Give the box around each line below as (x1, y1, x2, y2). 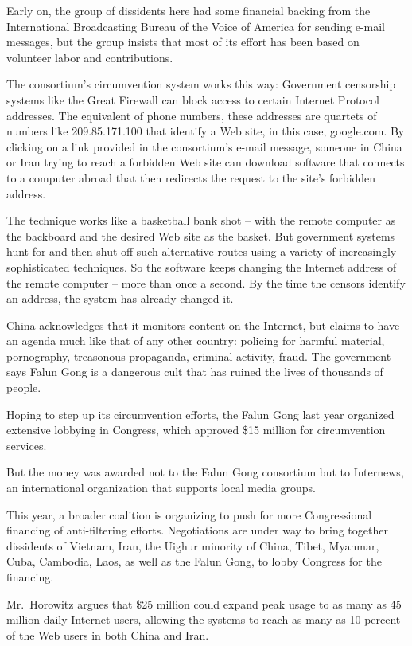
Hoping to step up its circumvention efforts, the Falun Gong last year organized (6, 405, 395, 422)
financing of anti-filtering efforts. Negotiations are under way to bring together (6, 522, 388, 538)
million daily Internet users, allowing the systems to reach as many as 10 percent (6, 611, 401, 628)
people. (6, 379, 41, 396)
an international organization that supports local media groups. (6, 480, 316, 496)
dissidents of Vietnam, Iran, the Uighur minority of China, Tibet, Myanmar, (6, 537, 379, 554)
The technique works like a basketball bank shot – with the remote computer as (6, 212, 396, 229)
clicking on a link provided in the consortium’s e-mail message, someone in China (6, 138, 402, 155)
